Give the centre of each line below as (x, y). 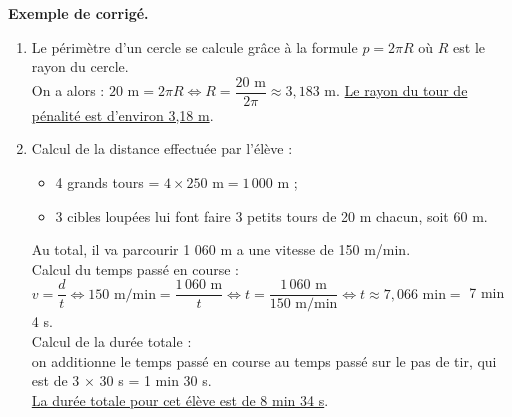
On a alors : (68, 90)
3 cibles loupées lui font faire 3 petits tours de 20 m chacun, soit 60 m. (271, 215)
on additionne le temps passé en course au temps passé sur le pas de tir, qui (264, 360)
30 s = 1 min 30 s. (155, 380)
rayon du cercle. (80, 66)
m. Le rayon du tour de (396, 90)
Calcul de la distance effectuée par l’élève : (162, 148)
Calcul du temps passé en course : (135, 268)
